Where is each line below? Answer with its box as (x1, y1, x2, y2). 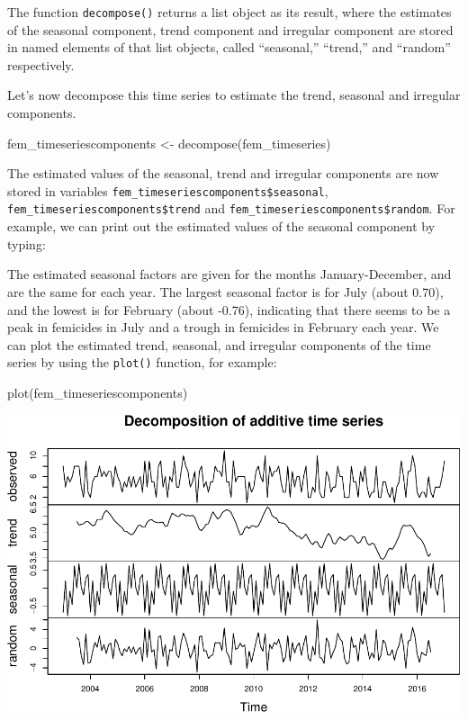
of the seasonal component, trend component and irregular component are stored (7, 20, 454, 39)
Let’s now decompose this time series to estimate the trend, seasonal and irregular (7, 85, 461, 104)
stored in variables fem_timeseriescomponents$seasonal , (7, 181, 328, 200)
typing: (7, 234, 46, 253)
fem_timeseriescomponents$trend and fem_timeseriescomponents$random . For (7, 199, 455, 218)
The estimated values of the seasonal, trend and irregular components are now (7, 164, 439, 183)
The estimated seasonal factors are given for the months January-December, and (7, 265, 452, 283)
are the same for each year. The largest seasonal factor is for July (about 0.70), (7, 282, 444, 301)
